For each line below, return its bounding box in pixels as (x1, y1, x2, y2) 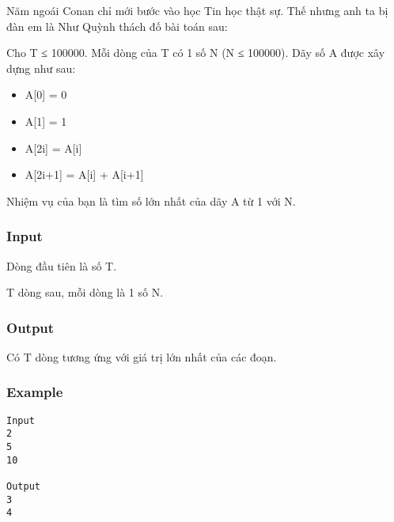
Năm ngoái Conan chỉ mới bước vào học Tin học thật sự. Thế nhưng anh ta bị (6, 2, 388, 18)
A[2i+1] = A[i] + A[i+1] (25, 166, 144, 183)
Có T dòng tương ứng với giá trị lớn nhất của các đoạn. (6, 348, 277, 365)
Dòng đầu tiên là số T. (6, 257, 117, 274)
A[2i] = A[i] (25, 139, 82, 156)
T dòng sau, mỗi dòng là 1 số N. (6, 284, 164, 301)
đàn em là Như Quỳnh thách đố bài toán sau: (6, 17, 228, 34)
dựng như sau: (6, 59, 76, 76)
